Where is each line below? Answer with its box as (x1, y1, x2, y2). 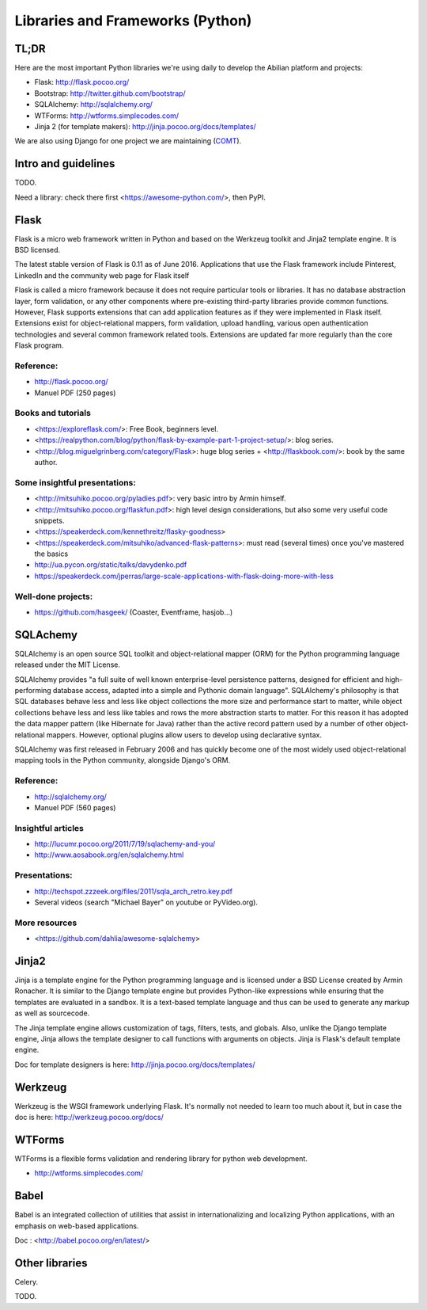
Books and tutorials (14, 408, 91, 419)
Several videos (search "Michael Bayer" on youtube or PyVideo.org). (34, 897, 259, 907)
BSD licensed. (14, 246, 61, 254)
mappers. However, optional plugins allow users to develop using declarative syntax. (46, 729, 322, 740)
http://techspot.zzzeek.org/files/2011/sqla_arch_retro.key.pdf (34, 886, 233, 896)
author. (34, 457, 58, 466)
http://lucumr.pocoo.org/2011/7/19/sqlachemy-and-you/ (34, 840, 216, 849)
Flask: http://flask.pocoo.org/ (34, 78, 130, 87)
